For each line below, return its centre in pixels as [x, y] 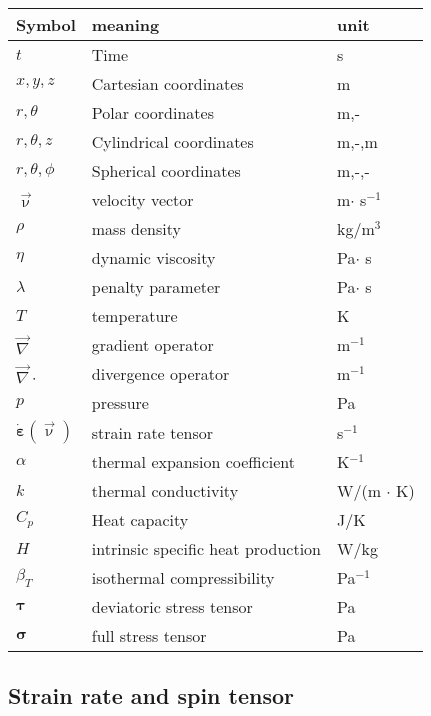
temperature [134, 315]
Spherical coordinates [166, 170]
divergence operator [160, 373]
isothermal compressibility [183, 577]
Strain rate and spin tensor [151, 695]
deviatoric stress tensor [172, 606]
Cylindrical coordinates [172, 141]
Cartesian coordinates [167, 83]
